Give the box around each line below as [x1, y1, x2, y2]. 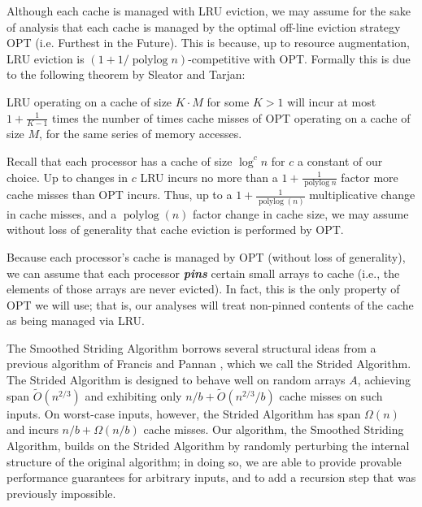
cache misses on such [279, 387, 383, 404]
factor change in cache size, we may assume [193, 205, 409, 222]
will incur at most [287, 93, 376, 110]
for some [207, 93, 250, 110]
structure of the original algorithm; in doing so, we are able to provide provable [7, 453, 402, 470]
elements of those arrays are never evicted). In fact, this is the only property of [7, 280, 400, 297]
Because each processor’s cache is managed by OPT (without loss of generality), [7, 248, 406, 265]
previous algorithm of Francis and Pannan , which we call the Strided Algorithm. [7, 355, 411, 372]
